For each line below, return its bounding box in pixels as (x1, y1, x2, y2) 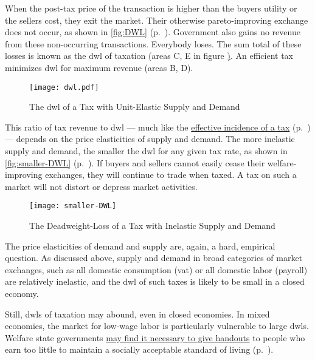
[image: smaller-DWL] (29, 202, 117, 211)
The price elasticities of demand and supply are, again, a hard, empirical (5, 239, 275, 252)
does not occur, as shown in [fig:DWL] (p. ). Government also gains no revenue (5, 25, 300, 38)
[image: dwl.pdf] (29, 83, 99, 92)
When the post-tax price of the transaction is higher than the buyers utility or (5, 2, 297, 14)
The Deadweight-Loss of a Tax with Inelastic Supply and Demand (29, 219, 275, 232)
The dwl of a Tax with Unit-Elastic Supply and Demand (29, 100, 240, 113)
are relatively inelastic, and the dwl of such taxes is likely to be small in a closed (5, 275, 305, 288)
